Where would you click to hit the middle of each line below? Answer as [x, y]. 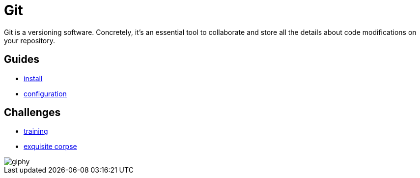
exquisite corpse [50, 147]
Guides [22, 59]
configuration [45, 93]
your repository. [30, 40]
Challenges [32, 113]
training [36, 131]
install [33, 78]
